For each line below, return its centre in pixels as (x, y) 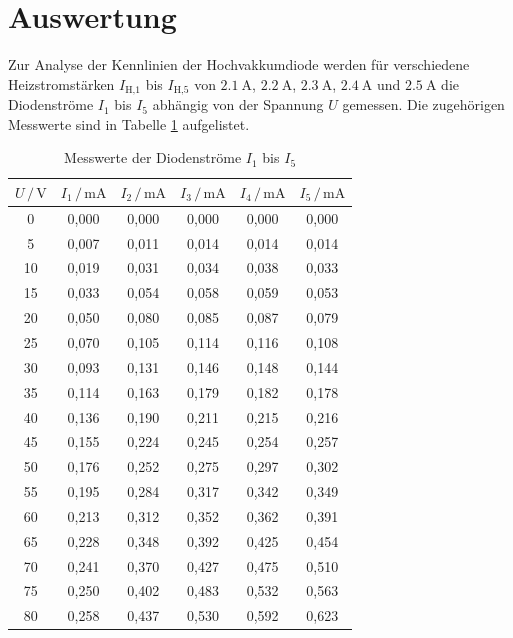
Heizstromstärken (61, 83)
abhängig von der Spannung (238, 104)
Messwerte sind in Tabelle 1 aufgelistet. (129, 123)
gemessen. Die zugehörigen (423, 104)
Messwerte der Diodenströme (153, 157)
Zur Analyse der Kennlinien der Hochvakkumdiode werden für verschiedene (239, 64)
